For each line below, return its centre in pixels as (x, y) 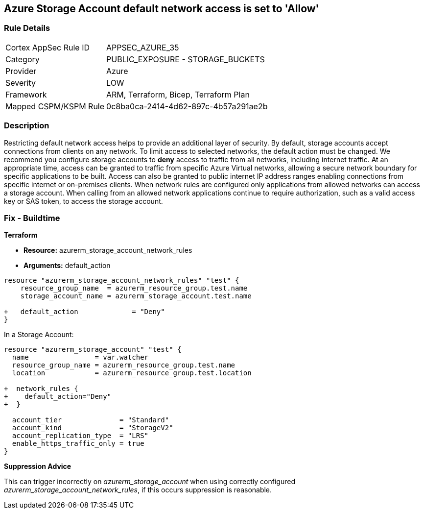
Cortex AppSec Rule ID (48, 47)
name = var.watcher (80, 357)
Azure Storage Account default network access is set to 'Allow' (162, 9)
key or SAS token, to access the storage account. (83, 201)
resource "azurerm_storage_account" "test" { (93, 350)
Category (23, 59)
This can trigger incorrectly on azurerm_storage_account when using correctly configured (150, 482)
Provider (21, 71)
